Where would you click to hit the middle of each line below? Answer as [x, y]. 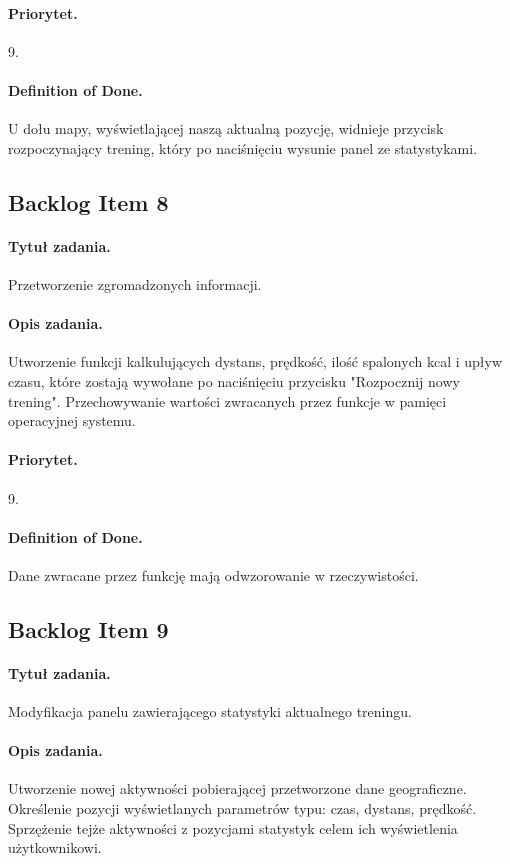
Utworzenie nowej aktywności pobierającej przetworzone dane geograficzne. [237, 788]
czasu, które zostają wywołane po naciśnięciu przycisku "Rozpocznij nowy [234, 380]
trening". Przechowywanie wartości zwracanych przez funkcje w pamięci [227, 400]
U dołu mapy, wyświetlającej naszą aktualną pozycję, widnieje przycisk [226, 128]
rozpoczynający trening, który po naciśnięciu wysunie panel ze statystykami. [243, 147]
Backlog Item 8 [88, 201]
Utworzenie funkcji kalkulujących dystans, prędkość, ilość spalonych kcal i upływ [255, 361]
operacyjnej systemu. [72, 420]
